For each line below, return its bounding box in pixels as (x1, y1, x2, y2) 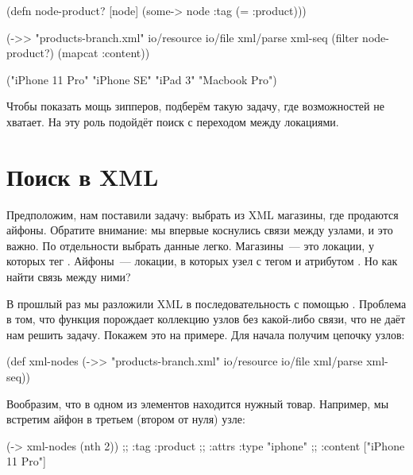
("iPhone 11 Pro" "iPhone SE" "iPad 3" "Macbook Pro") (6, 71, 277, 87)
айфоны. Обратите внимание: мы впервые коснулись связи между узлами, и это (6, 222, 393, 238)
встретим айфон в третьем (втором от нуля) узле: (6, 411, 245, 427)
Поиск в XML (6, 160, 159, 192)
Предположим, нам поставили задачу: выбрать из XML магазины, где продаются (6, 206, 399, 222)
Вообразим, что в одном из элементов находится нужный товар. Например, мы (6, 395, 389, 411)
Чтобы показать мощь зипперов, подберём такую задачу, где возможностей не (6, 98, 384, 114)
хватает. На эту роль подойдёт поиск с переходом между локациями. (6, 113, 339, 129)
